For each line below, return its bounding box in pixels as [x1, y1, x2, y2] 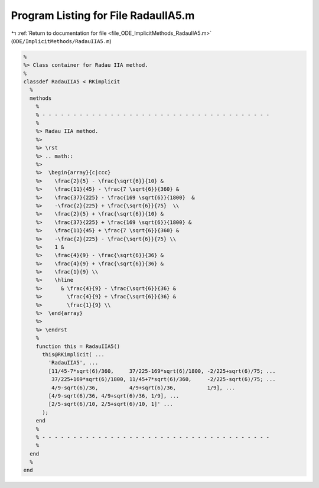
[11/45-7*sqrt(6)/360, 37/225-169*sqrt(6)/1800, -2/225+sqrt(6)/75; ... [48, 367, 276, 375]
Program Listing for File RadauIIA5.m [11, 9, 195, 22]
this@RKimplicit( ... [42, 351, 105, 357]
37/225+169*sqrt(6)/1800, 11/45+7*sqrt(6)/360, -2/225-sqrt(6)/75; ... [51, 376, 276, 383]
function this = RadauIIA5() [35, 343, 121, 350]
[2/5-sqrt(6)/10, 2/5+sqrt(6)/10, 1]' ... [48, 401, 174, 408]
